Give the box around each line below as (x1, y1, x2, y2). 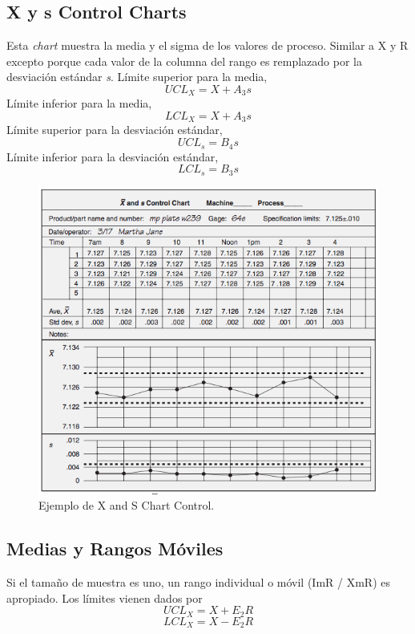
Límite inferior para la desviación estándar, (6, 148, 219, 165)
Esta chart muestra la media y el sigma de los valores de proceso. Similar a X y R (6, 37, 409, 54)
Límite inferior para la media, (6, 95, 152, 112)
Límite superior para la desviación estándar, (6, 121, 223, 138)
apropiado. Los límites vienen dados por (6, 589, 203, 606)
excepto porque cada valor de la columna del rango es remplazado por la (6, 52, 362, 69)
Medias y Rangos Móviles (6, 536, 224, 561)
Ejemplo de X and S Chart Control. (38, 497, 215, 514)
